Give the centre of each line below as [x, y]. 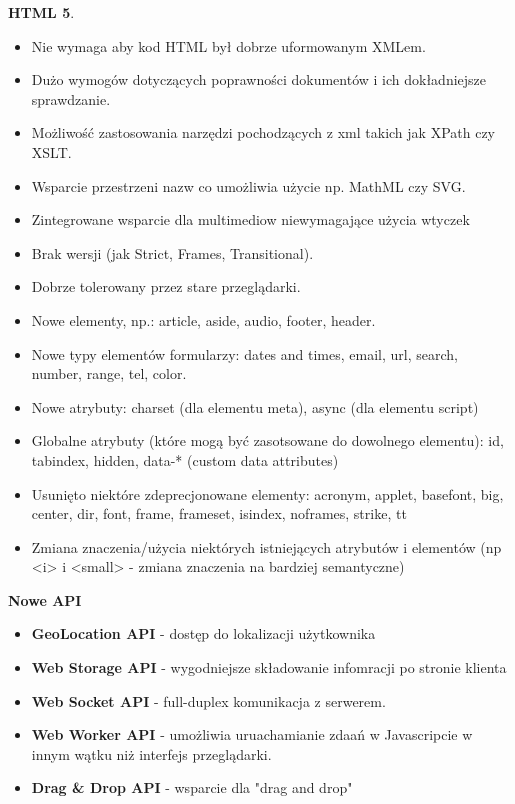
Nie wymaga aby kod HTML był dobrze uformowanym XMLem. [228, 45]
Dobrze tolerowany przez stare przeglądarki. [166, 286]
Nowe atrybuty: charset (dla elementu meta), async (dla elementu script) [255, 406]
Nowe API [45, 599]
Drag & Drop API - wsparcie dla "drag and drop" [192, 787]
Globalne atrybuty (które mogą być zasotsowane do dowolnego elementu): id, [267, 440]
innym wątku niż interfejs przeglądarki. [151, 753]
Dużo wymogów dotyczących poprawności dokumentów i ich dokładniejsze [259, 79]
